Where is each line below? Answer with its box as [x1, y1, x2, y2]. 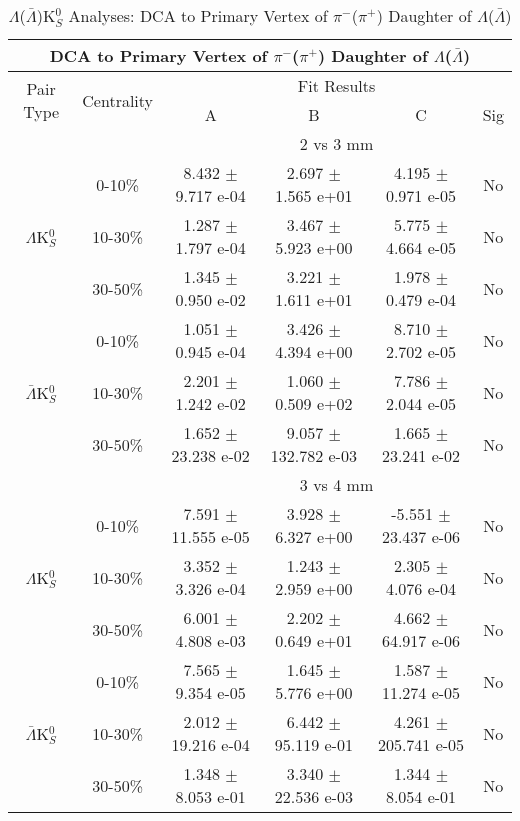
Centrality [82, 88, 154, 112]
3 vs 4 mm [299, 473, 374, 496]
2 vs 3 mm [299, 132, 374, 155]
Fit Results [297, 74, 376, 97]
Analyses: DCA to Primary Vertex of [68, 4, 328, 27]
